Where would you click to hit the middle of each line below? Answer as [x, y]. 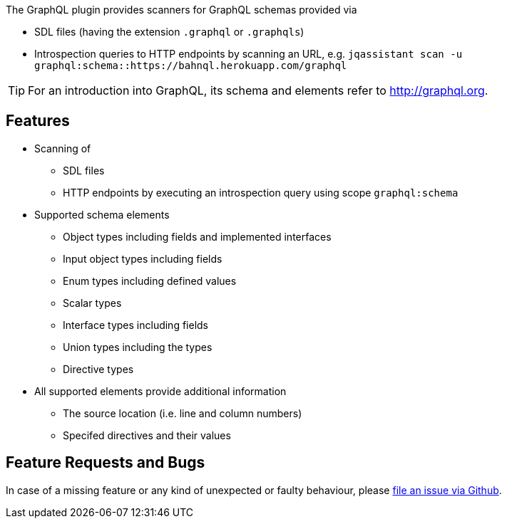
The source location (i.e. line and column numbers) [183, 413]
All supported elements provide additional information [160, 391]
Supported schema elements [102, 214]
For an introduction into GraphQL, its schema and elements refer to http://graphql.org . [258, 90]
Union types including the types [138, 347]
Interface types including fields [136, 325]
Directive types [98, 369]
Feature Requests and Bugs [106, 463]
